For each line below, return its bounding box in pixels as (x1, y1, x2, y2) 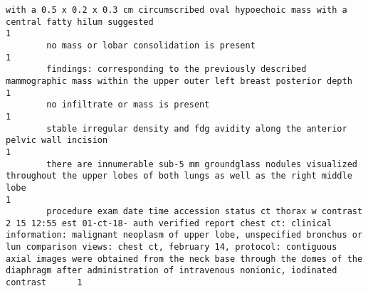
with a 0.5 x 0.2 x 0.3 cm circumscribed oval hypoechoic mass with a (6, 5, 347, 15)
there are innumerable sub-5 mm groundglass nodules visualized (46, 159, 357, 169)
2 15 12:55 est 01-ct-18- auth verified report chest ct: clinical (6, 218, 332, 228)
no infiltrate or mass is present (46, 100, 210, 110)
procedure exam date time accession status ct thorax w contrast (46, 206, 363, 217)
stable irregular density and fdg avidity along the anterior (46, 123, 347, 134)
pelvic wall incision (6, 135, 108, 146)
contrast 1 (6, 277, 83, 288)
